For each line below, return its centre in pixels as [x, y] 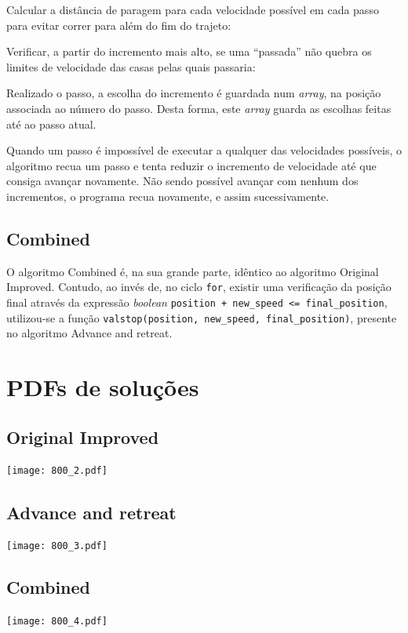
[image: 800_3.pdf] [57, 546]
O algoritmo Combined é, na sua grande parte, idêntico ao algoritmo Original [193, 271]
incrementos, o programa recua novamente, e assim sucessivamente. [168, 196]
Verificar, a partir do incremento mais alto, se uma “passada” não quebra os [189, 51]
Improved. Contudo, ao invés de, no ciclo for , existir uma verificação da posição [199, 287]
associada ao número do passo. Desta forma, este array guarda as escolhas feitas [199, 108]
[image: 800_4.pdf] [57, 622]
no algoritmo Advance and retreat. [89, 333]
